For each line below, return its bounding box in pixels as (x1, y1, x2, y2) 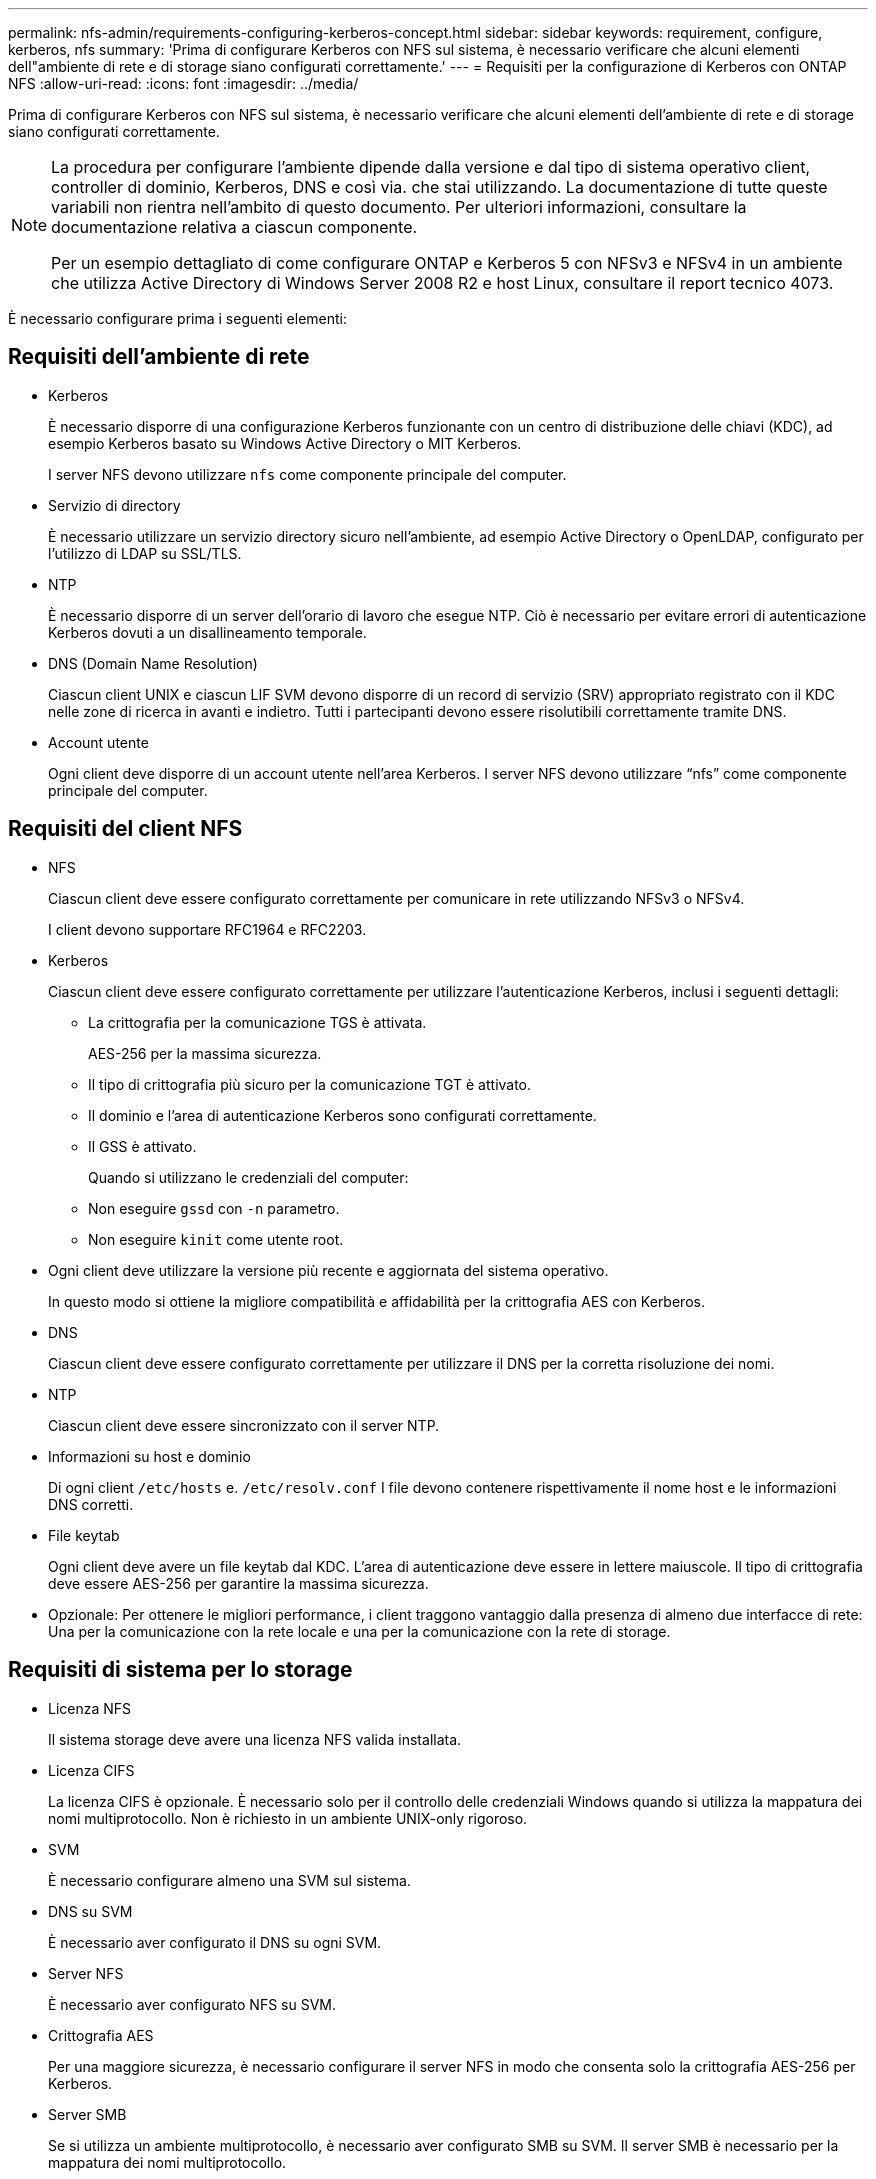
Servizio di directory (48, 496, 181, 514)
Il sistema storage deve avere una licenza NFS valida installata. (48, 1730, 462, 1748)
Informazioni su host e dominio (48, 1447, 251, 1465)
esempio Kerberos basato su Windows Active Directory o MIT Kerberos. (48, 434, 522, 452)
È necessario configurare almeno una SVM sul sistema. (48, 1871, 411, 1889)
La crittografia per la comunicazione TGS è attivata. (88, 1013, 427, 1031)
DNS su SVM (48, 1902, 133, 1920)
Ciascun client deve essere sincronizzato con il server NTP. (48, 1416, 440, 1434)
